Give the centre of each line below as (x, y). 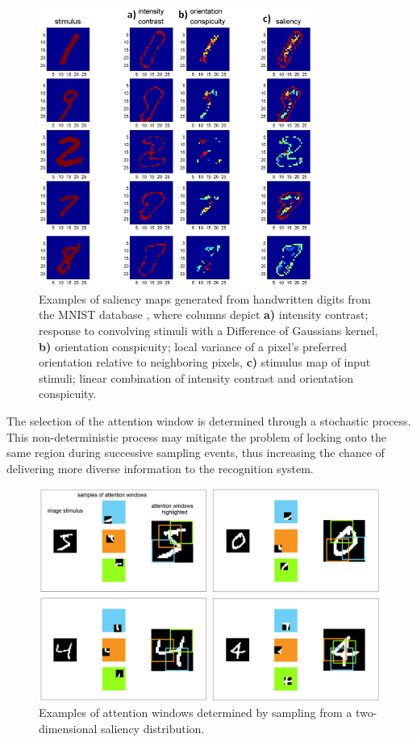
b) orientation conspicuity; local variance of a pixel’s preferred (193, 346)
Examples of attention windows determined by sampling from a (196, 713)
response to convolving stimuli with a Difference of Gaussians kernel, (208, 331)
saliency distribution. (153, 728)
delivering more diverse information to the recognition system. (160, 468)
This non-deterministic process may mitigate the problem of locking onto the (196, 436)
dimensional (68, 728)
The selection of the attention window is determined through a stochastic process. (209, 420)
